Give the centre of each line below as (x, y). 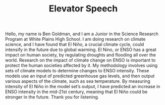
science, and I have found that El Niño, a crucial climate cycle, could (75, 45)
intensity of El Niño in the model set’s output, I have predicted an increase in (83, 87)
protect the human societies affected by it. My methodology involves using (81, 65)
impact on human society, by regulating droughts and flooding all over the (81, 55)
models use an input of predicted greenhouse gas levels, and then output (80, 76)
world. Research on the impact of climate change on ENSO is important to (81, 60)
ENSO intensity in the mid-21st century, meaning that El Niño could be (76, 92)
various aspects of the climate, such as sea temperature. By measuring (78, 81)
